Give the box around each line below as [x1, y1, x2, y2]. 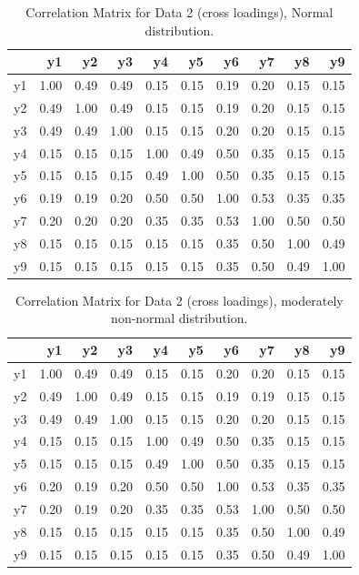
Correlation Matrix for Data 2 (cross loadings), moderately [15, 290, 344, 309]
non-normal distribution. [111, 308, 248, 328]
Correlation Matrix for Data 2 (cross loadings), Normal [25, 3, 334, 21]
